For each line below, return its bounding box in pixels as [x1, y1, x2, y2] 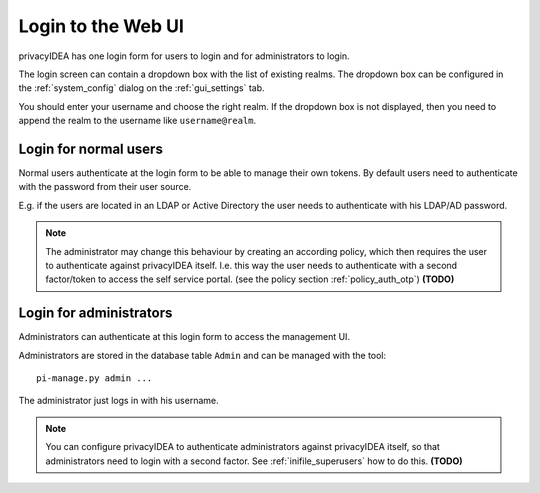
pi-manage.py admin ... [36, 373, 153, 384]
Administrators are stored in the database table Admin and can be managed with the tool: [18, 349, 387, 361]
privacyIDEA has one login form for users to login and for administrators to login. [18, 50, 350, 62]
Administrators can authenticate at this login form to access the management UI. [18, 331, 350, 343]
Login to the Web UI [18, 15, 185, 37]
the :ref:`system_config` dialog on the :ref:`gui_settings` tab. [18, 82, 265, 94]
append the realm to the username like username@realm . [18, 115, 257, 127]
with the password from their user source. [18, 181, 192, 193]
